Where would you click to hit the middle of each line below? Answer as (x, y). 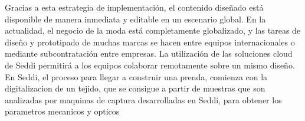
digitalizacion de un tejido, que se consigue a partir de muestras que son (135, 88)
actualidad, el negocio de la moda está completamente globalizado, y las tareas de (153, 30)
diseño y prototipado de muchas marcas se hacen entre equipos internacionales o (150, 42)
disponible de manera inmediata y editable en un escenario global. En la (135, 19)
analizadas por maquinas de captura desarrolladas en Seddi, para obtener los (143, 99)
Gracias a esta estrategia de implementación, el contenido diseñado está (134, 7)
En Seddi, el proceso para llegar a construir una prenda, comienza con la (136, 76)
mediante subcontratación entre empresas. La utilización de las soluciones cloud (149, 53)
